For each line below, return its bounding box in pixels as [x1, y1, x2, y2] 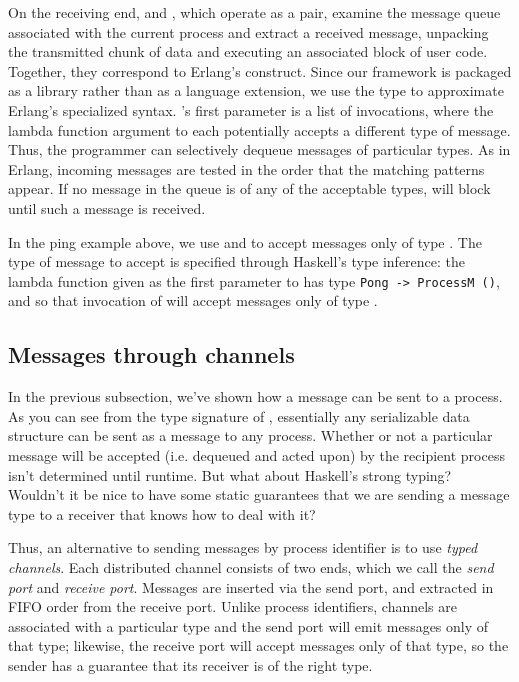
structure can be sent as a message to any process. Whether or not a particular [8, 425, 493, 446]
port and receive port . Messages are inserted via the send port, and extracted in [8, 576, 494, 597]
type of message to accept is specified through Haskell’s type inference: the [8, 251, 466, 272]
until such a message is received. [8, 197, 206, 218]
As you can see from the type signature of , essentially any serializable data [8, 405, 470, 426]
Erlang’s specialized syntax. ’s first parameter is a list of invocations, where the [8, 99, 494, 120]
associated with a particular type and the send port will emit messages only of [8, 615, 489, 636]
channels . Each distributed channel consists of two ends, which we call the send [8, 556, 494, 577]
